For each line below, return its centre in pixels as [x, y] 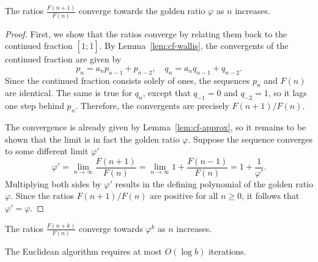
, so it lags [287, 93]
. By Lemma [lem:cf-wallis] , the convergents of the [194, 46]
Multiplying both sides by [53, 183]
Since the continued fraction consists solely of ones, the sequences [128, 80]
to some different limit [47, 151]
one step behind [35, 106]
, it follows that [271, 196]
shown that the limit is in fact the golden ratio [92, 139]
